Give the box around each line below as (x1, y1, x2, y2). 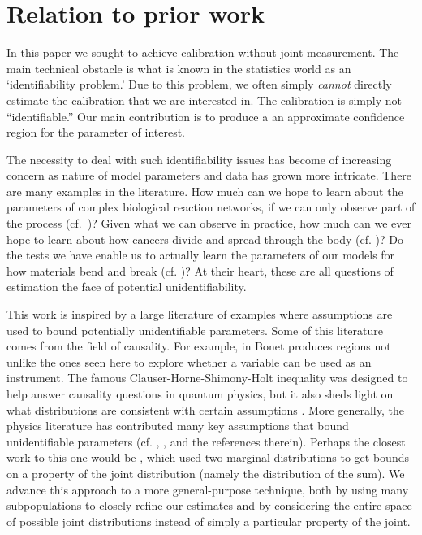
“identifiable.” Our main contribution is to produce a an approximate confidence (6, 107, 405, 124)
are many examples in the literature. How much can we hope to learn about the (6, 182, 403, 199)
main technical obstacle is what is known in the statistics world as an (6, 59, 351, 76)
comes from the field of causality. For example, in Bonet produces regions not (6, 337, 391, 354)
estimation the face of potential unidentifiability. (6, 278, 247, 295)
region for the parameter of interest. (6, 124, 185, 141)
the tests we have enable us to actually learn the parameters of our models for (6, 246, 395, 263)
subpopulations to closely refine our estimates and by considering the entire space (6, 497, 412, 514)
